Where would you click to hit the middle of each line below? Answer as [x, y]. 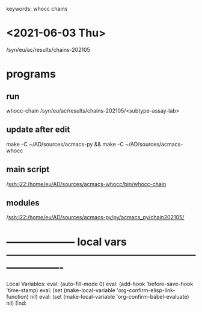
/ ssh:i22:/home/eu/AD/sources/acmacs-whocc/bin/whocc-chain [86, 184]
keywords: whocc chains [37, 9]
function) [17, 297]
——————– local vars [67, 242]
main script [28, 170]
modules [23, 203]
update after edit [38, 130]
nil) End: [17, 303]
